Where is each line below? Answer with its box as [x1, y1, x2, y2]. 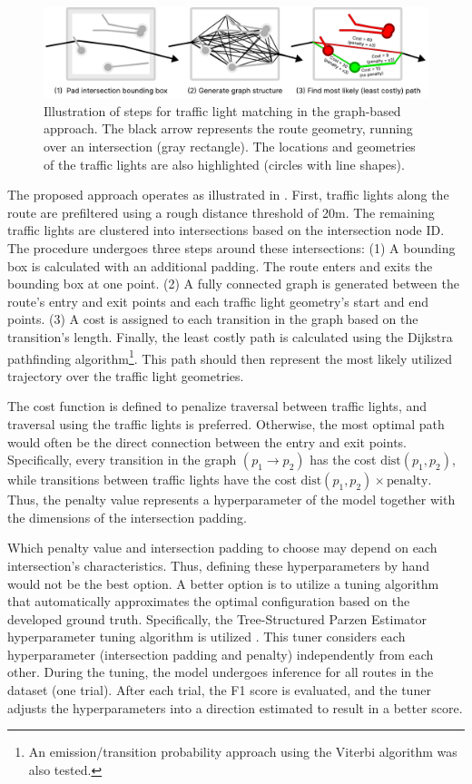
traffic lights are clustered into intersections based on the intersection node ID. [7, 220, 445, 240]
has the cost [310, 450, 377, 469]
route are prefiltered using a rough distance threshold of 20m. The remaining [7, 202, 435, 221]
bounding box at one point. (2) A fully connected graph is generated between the [7, 274, 459, 293]
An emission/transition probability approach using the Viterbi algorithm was [28, 742, 457, 761]
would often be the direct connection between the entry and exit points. [7, 432, 407, 451]
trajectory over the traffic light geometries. [7, 366, 244, 385]
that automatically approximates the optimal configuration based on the [7, 592, 410, 611]
